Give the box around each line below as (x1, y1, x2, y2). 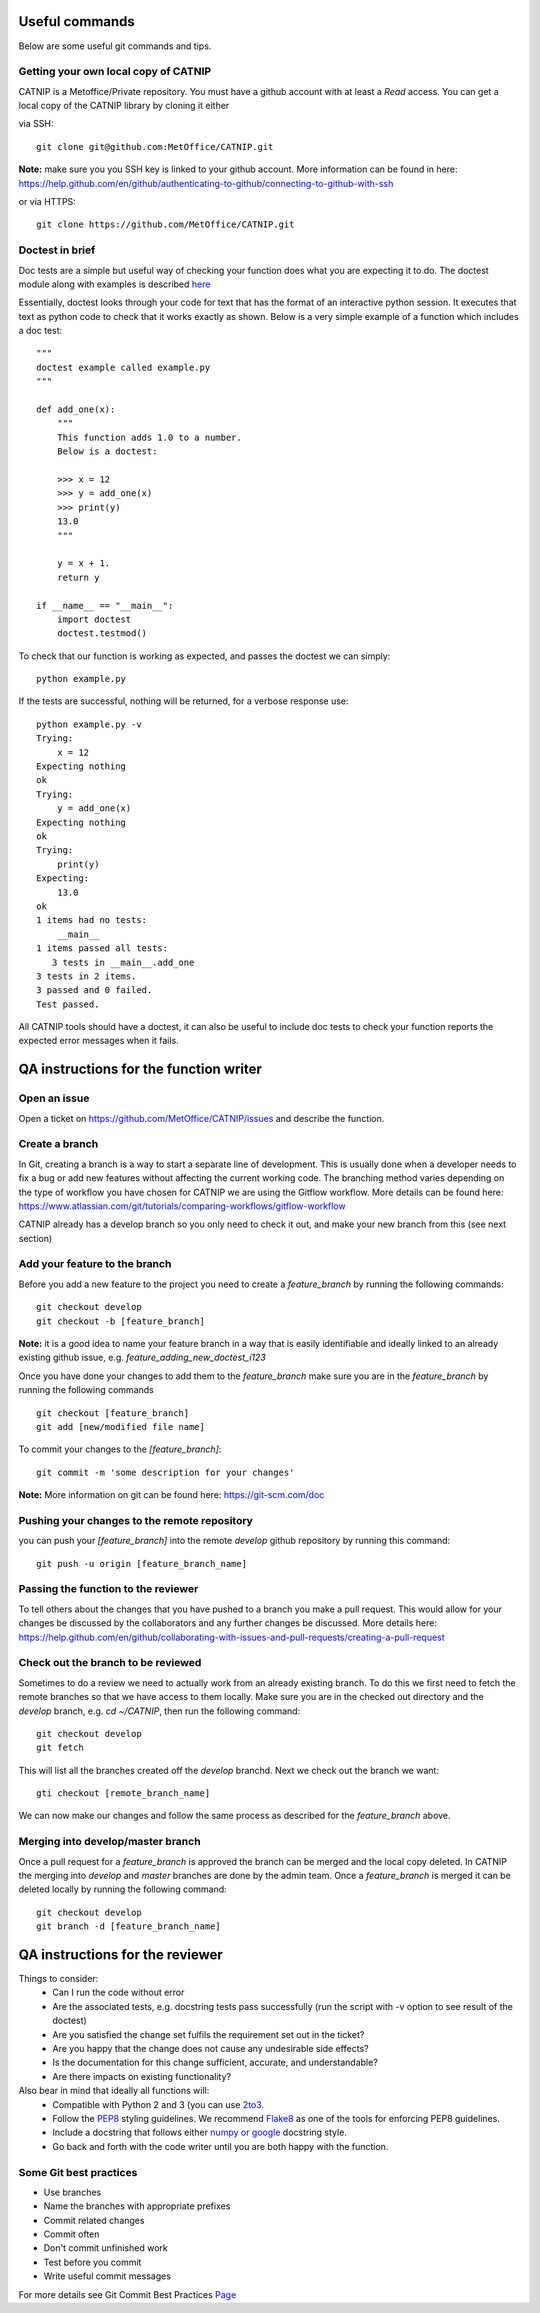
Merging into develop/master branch (18, 1835, 201, 1849)
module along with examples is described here (18, 278, 211, 290)
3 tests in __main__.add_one (51, 956, 195, 968)
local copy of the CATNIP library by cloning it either (18, 100, 230, 112)
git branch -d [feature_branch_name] (36, 1921, 222, 1932)
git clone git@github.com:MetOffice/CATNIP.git (36, 141, 274, 152)
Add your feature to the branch (18, 1257, 172, 1271)
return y (56, 571, 100, 583)
